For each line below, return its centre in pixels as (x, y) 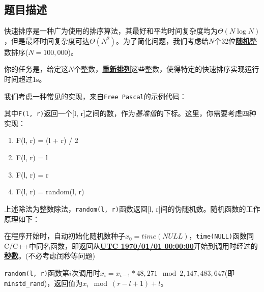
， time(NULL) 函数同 (222, 236)
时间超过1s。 (25, 79)
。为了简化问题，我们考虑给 (163, 40)
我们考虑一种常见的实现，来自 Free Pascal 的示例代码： (95, 96)
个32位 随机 (232, 40)
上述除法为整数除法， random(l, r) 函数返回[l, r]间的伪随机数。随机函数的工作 (132, 208)
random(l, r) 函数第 (37, 272)
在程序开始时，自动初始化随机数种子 (65, 236)
